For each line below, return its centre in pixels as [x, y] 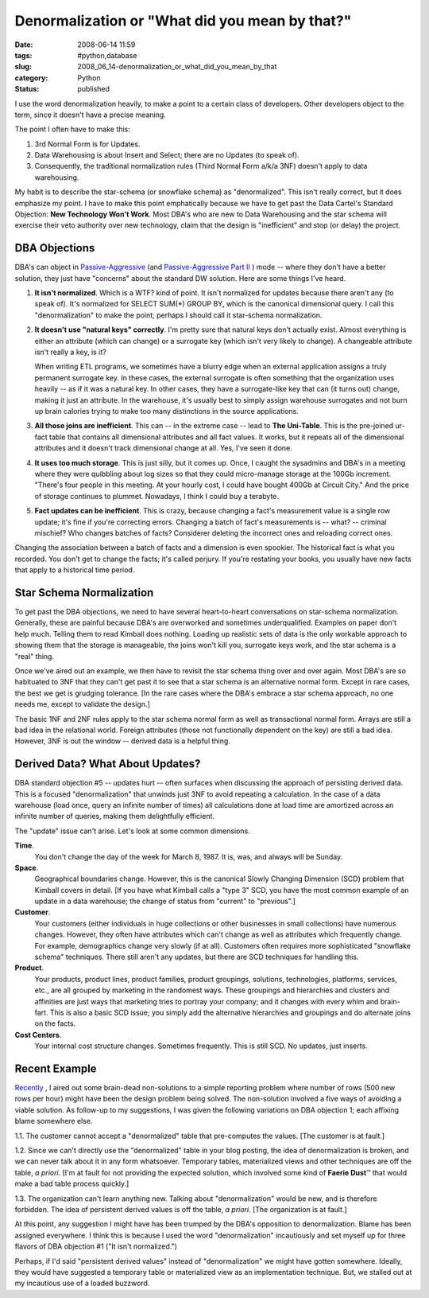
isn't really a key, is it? [70, 352]
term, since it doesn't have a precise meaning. [90, 115]
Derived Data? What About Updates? [108, 764]
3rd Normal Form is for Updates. [87, 144]
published [94, 89]
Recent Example [56, 1068]
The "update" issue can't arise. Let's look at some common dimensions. [132, 831]
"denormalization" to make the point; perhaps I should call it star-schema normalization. [178, 315]
